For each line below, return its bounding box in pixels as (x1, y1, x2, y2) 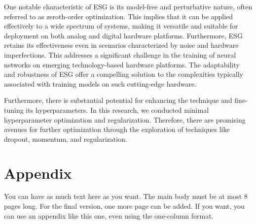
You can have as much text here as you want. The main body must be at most (4, 191, 242, 201)
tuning (4, 104, 24, 115)
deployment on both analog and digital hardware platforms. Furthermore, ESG (4, 30, 243, 40)
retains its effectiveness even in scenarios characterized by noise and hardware (4, 40, 239, 50)
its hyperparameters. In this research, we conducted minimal (26, 104, 209, 115)
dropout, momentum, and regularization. (4, 133, 127, 144)
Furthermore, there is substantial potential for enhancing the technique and (4, 95, 232, 105)
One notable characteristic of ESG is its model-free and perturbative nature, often (4, 1, 253, 11)
